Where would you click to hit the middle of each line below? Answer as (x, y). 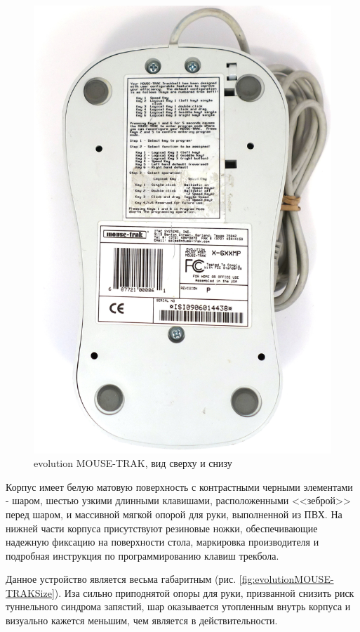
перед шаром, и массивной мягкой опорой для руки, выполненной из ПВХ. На (174, 514)
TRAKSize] (30, 592)
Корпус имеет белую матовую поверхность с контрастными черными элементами (179, 486)
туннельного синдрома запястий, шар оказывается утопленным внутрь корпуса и (178, 606)
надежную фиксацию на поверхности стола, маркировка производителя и (162, 542)
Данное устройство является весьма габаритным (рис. (121, 579)
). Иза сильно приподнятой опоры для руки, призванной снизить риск (204, 592)
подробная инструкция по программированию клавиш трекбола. (142, 555)
